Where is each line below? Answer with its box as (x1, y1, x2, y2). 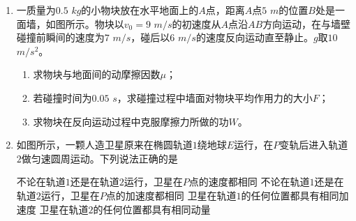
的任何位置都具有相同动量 (93, 201, 211, 216)
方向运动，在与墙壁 (262, 16, 351, 31)
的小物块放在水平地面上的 (81, 3, 199, 17)
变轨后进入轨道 (279, 137, 348, 152)
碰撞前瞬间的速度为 (16, 30, 105, 45)
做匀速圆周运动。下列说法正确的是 (21, 151, 178, 165)
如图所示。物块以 (45, 16, 124, 31)
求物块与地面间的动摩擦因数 (33, 67, 161, 82)
